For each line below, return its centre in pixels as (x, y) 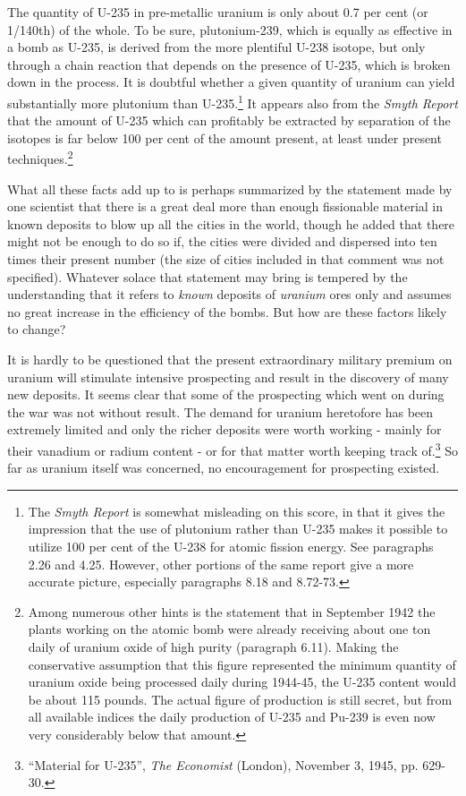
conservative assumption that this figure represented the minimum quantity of (242, 664)
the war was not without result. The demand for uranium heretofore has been (220, 411)
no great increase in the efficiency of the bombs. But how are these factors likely (227, 311)
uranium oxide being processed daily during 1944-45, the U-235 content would (242, 682)
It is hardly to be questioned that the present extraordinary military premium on (230, 359)
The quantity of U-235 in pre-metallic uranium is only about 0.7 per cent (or (218, 12)
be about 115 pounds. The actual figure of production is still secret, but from (240, 699)
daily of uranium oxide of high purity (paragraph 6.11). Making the (213, 646)
